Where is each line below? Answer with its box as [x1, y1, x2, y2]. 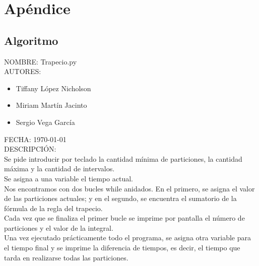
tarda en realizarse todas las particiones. [4, 252, 128, 262]
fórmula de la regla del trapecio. [4, 203, 103, 213]
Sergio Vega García [16, 116, 75, 127]
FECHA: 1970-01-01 [4, 134, 67, 144]
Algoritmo [4, 32, 58, 48]
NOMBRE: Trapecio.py [4, 56, 77, 66]
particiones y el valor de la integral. [4, 222, 113, 233]
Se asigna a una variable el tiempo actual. [4, 173, 134, 183]
